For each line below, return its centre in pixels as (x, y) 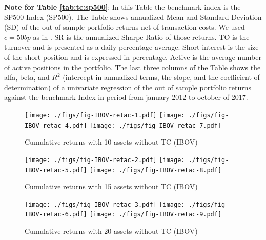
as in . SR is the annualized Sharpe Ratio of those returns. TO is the (141, 37)
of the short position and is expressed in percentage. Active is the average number (133, 57)
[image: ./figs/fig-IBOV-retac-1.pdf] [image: (105, 115)
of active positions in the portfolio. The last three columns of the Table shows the (132, 67)
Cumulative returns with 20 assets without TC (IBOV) (111, 231)
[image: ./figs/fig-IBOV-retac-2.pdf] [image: (105, 160)
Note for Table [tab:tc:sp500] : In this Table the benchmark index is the (122, 7)
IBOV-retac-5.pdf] (56, 170)
